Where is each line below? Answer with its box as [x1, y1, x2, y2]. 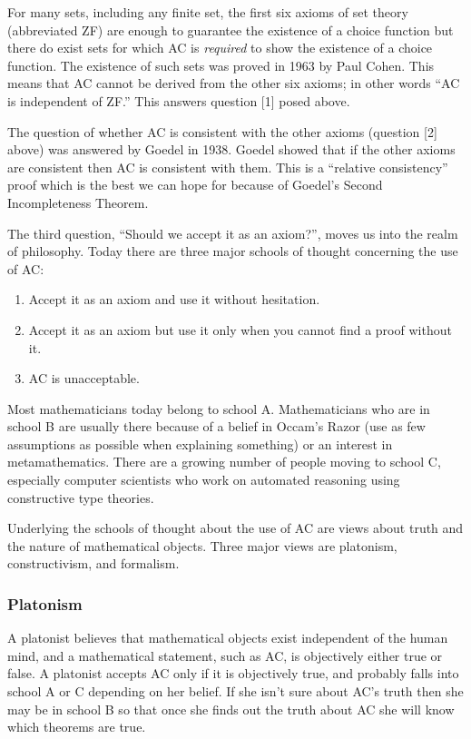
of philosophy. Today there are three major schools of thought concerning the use [7, 241, 458, 261]
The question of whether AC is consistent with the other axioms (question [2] [7, 122, 437, 141]
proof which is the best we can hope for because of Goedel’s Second [7, 175, 383, 194]
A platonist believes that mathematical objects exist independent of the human [7, 628, 448, 647]
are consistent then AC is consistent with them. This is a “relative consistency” [7, 157, 448, 176]
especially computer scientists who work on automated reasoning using [7, 470, 400, 489]
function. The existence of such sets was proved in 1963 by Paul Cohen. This [7, 55, 435, 74]
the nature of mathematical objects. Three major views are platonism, [7, 536, 397, 555]
